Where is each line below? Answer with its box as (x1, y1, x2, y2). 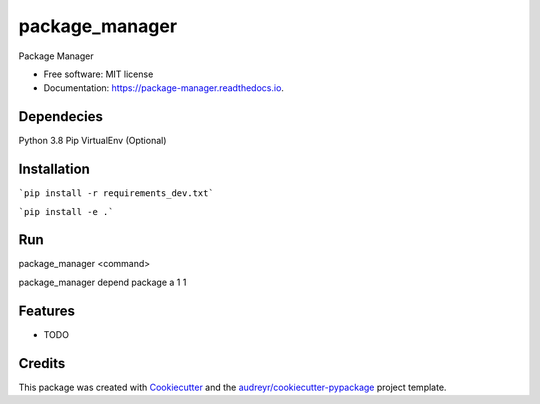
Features (18, 302, 75, 319)
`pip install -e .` (18, 206, 114, 217)
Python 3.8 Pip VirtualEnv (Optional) (18, 135, 167, 147)
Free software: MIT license (43, 68, 154, 80)
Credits (18, 355, 66, 372)
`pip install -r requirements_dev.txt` (18, 188, 214, 199)
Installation (18, 161, 90, 178)
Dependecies (18, 108, 104, 125)
